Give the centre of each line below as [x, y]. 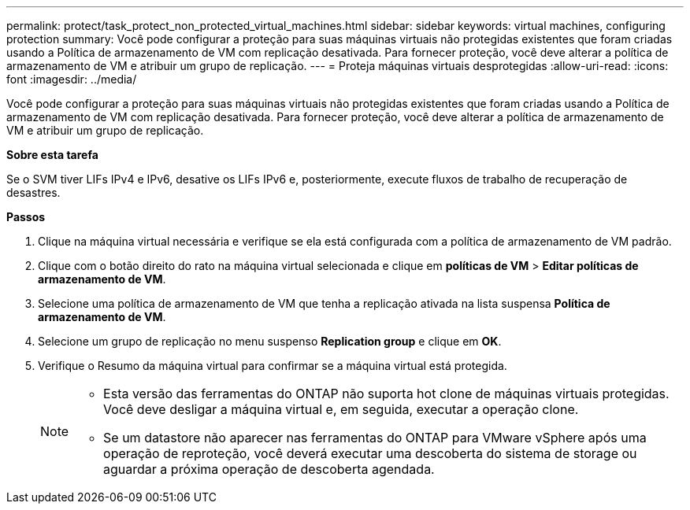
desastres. [33, 192]
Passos [26, 217]
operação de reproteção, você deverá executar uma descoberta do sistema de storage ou [370, 453]
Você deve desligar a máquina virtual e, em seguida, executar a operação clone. [341, 409]
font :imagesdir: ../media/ [72, 79]
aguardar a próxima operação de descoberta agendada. [269, 469]
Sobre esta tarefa [52, 155]
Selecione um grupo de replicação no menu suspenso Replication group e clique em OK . [270, 341]
